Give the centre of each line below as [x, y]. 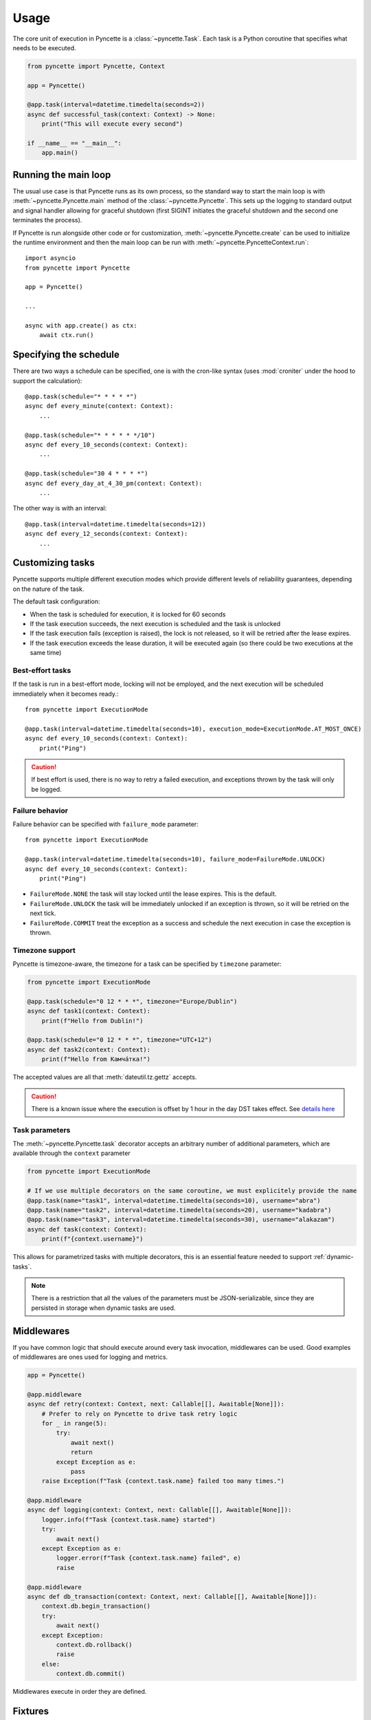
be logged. [46, 789]
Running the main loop [62, 174]
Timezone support [44, 950]
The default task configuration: [56, 601]
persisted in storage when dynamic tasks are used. [103, 1308]
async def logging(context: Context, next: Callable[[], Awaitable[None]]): [159, 1510]
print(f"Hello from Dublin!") [92, 1021]
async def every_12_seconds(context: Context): [106, 534]
